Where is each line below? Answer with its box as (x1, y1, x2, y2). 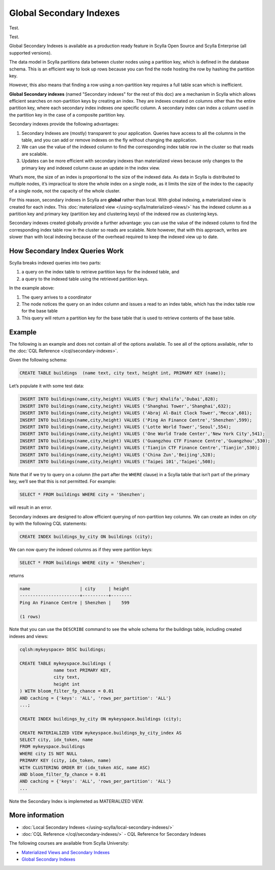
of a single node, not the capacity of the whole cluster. (9, 187, 121, 193)
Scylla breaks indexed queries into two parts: (9, 260, 102, 265)
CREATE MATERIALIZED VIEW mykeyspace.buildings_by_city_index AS (19, 730, 182, 736)
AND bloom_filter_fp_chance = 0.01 (19, 771, 106, 777)
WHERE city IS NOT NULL (19, 750, 78, 756)
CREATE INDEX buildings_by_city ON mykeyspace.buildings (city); (19, 716, 182, 722)
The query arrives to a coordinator (21, 294, 92, 300)
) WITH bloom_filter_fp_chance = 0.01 (19, 688, 114, 694)
